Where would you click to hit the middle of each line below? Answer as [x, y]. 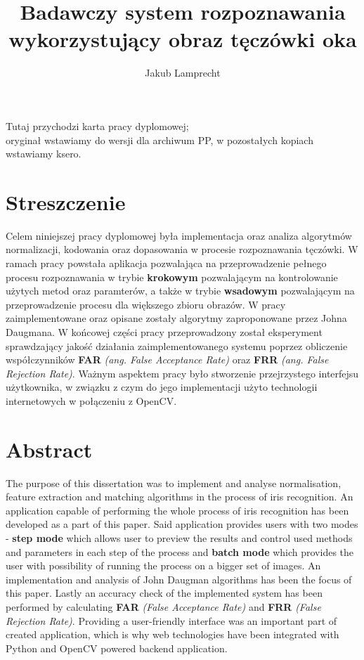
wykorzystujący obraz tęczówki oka [183, 39]
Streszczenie [66, 201]
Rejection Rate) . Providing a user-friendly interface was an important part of [171, 620]
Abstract [49, 449]
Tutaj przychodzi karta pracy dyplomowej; [97, 125]
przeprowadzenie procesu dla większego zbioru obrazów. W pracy [146, 304]
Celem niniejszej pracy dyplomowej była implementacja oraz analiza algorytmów [179, 235]
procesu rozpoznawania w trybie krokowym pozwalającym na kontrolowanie [172, 277]
